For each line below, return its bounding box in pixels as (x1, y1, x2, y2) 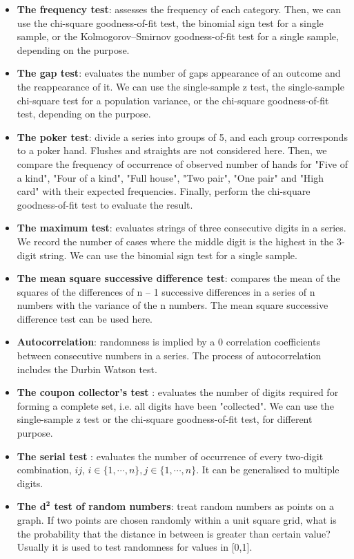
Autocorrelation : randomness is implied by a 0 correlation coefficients (17, 334, 320, 349)
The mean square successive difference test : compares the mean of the (17, 271, 340, 285)
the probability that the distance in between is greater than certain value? (17, 526, 331, 540)
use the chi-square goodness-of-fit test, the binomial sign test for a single (17, 15, 324, 30)
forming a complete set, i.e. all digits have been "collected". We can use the (17, 398, 334, 413)
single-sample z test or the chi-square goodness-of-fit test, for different (17, 412, 313, 426)
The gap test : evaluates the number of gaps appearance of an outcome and (17, 66, 341, 80)
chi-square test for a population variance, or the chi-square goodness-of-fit (17, 93, 329, 107)
